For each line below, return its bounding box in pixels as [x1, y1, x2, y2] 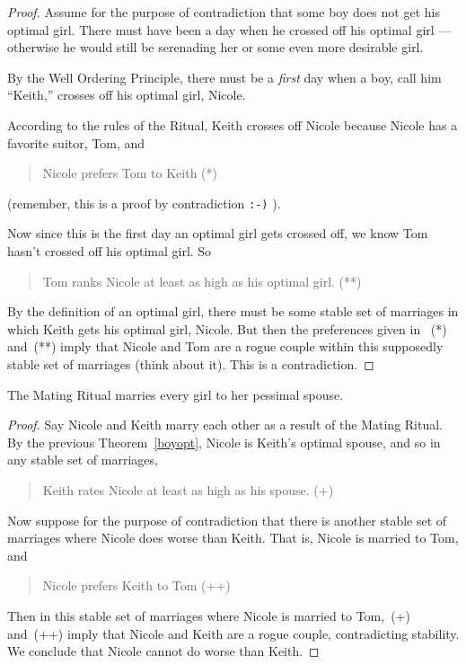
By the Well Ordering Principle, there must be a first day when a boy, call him [7, 67, 442, 86]
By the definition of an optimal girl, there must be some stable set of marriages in [7, 302, 459, 321]
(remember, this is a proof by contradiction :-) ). [7, 193, 281, 212]
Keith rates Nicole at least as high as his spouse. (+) [42, 480, 334, 499]
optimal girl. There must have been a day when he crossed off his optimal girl [7, 20, 435, 39]
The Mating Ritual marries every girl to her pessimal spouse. [7, 385, 344, 403]
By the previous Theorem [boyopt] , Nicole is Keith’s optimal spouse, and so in [7, 432, 441, 451]
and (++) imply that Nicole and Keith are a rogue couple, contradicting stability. [7, 624, 460, 642]
